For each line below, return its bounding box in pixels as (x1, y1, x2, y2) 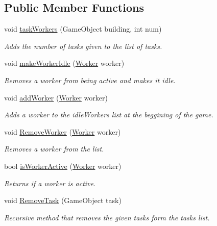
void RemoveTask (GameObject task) (4, 195, 122, 206)
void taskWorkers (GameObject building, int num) (4, 23, 162, 34)
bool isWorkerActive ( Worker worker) (4, 160, 122, 171)
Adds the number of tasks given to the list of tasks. (4, 40, 162, 51)
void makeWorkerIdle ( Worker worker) (4, 58, 125, 68)
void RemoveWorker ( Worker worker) (4, 126, 121, 137)
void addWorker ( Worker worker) (4, 92, 108, 103)
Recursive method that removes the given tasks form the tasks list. (4, 212, 210, 222)
